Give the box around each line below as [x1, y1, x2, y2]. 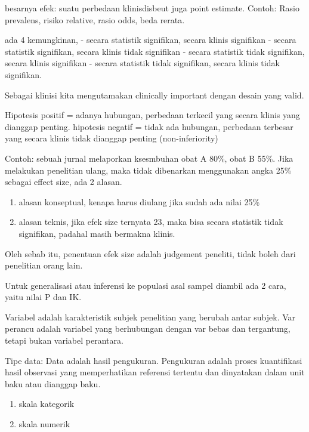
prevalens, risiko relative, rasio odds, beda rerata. [5, 13, 185, 26]
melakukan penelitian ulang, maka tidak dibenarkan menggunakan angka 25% [5, 163, 292, 176]
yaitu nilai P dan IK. [5, 291, 82, 303]
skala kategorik [18, 397, 75, 410]
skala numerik [18, 418, 70, 430]
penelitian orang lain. [5, 259, 83, 271]
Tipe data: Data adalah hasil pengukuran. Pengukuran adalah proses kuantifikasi [5, 354, 302, 366]
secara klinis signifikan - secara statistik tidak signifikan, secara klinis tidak [5, 57, 280, 69]
